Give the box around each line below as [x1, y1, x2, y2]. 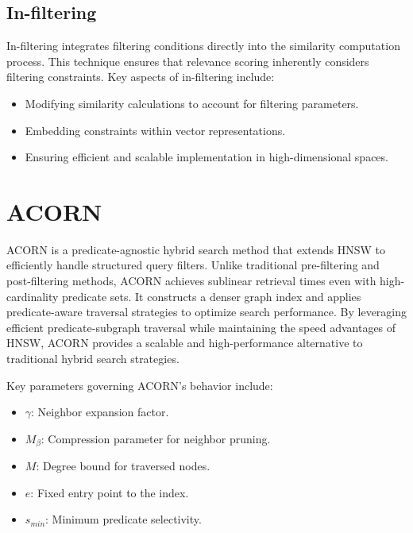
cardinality [6, 288, 59, 304]
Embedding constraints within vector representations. [25, 122, 286, 138]
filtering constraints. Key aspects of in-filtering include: [6, 68, 275, 85]
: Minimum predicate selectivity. [45, 511, 202, 527]
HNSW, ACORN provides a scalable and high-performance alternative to [6, 334, 363, 351]
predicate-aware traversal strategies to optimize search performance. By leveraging [6, 303, 407, 320]
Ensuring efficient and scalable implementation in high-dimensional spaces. [25, 149, 388, 165]
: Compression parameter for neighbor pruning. [41, 430, 271, 446]
